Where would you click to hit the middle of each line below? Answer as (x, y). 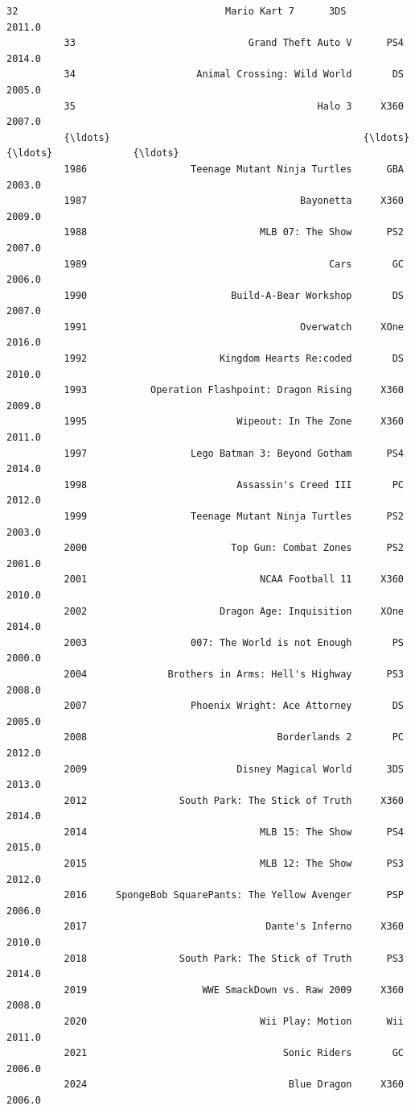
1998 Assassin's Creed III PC (234, 485)
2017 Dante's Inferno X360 (234, 927)
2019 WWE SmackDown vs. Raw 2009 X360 (234, 990)
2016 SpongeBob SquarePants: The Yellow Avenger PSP (234, 895)
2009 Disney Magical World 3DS (234, 769)
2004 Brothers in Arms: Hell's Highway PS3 (234, 674)
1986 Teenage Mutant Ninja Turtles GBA (234, 169)
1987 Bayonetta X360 (234, 201)
